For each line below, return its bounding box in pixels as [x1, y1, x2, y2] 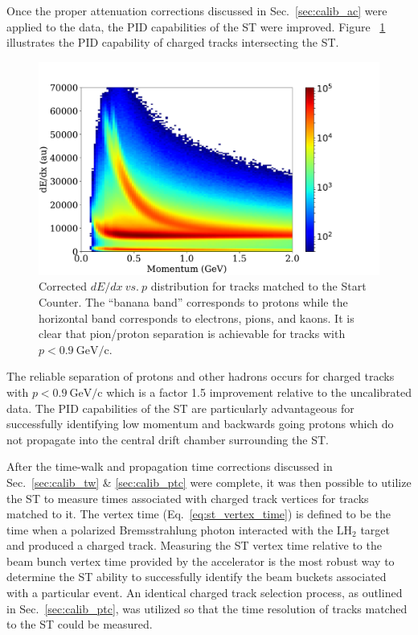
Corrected [39, 278, 87, 295]
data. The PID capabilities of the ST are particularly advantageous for [6, 399, 354, 416]
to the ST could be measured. [6, 616, 153, 633]
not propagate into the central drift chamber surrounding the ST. [6, 431, 329, 447]
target [360, 521, 390, 538]
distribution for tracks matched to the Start [150, 278, 367, 295]
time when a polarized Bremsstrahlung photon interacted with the [6, 521, 334, 538]
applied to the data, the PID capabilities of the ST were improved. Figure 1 [6, 18, 386, 35]
